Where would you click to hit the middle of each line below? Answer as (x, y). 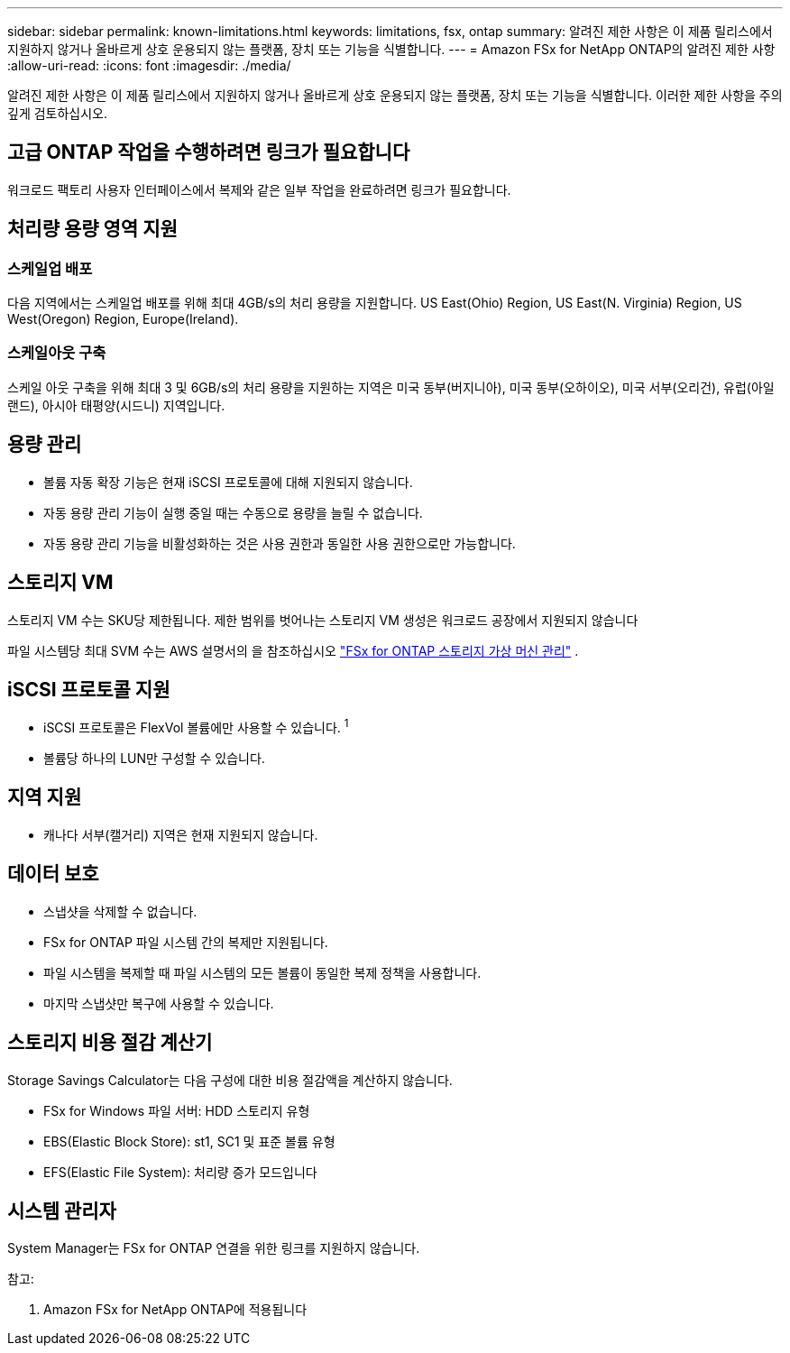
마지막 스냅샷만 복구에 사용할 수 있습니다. (159, 1003)
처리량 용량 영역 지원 (92, 229)
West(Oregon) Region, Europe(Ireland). (123, 319)
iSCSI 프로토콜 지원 (89, 689)
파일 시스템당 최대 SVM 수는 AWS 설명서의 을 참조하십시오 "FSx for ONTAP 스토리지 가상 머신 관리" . (293, 650)
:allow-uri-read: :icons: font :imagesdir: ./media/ (149, 65)
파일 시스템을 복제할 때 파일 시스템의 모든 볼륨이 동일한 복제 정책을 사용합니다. (262, 972)
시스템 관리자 (62, 1210)
